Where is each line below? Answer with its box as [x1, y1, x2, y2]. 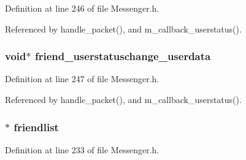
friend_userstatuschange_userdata [34, 48, 211, 64]
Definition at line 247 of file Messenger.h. [5, 72, 160, 85]
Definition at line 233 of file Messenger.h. [5, 143, 160, 156]
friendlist [13, 119, 59, 134]
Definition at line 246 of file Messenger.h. [5, 2, 160, 14]
